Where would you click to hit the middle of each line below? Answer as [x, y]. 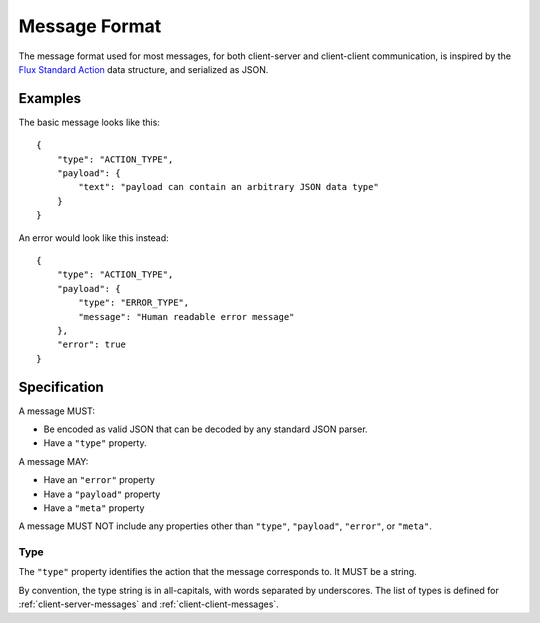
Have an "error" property [99, 480]
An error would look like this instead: [93, 237]
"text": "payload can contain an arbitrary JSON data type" [228, 187]
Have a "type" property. [95, 443]
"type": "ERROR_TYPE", [134, 303]
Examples [50, 98]
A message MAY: [53, 461]
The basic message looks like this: [89, 122]
